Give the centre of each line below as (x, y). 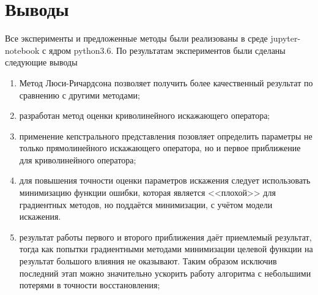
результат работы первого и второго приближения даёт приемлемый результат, (165, 237)
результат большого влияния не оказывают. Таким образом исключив (148, 261)
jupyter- (286, 38)
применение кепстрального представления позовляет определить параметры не (166, 136)
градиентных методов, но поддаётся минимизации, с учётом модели (146, 204)
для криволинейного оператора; (78, 159)
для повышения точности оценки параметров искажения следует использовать (165, 180)
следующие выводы (41, 62)
